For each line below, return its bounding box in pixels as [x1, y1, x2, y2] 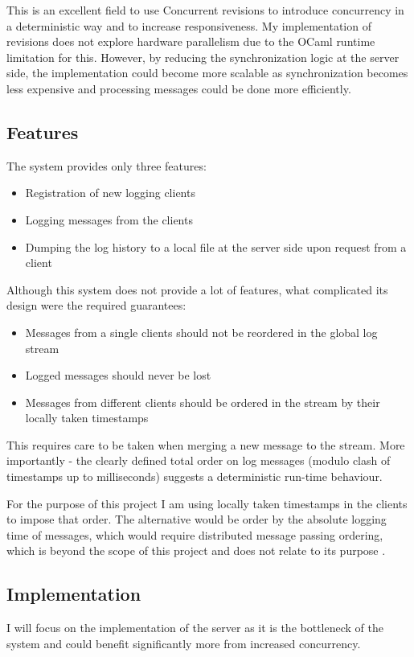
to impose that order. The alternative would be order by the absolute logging [6, 511, 387, 528]
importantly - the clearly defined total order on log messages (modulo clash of [6, 452, 391, 469]
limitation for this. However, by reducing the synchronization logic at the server [6, 48, 400, 65]
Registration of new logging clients [25, 184, 195, 201]
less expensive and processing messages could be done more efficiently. [6, 80, 351, 96]
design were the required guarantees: [6, 297, 187, 314]
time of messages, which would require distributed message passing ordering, [6, 526, 383, 543]
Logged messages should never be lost [25, 367, 211, 384]
